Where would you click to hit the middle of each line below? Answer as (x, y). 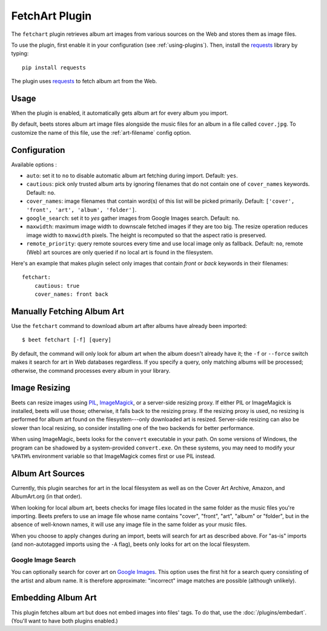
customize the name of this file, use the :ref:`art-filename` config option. (101, 132)
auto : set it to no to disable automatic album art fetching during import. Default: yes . (132, 176)
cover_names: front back (71, 294)
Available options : (34, 165)
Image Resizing (41, 388)
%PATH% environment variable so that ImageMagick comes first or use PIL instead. (114, 456)
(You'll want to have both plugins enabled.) (64, 621)
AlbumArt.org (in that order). (47, 496)
